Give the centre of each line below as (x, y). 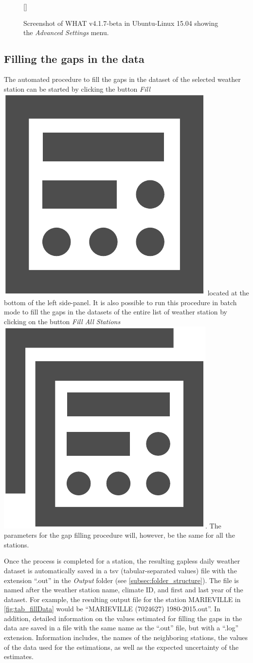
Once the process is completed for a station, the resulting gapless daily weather (122, 561)
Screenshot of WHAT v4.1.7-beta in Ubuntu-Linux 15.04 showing (121, 23)
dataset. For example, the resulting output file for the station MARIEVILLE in (122, 599)
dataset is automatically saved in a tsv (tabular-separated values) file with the (120, 570)
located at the (228, 293)
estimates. (19, 656)
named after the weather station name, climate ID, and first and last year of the (124, 590)
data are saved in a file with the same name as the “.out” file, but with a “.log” (121, 628)
